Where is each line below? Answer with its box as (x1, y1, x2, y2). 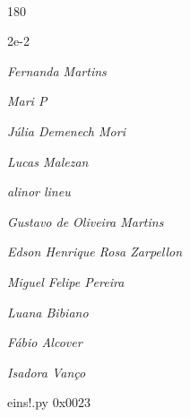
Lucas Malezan (7, 152, 89, 170)
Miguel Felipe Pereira (7, 272, 125, 291)
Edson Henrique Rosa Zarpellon (7, 242, 183, 261)
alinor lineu (7, 182, 71, 201)
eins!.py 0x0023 (7, 393, 91, 412)
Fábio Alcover (7, 333, 82, 352)
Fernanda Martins (7, 61, 107, 80)
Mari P (7, 91, 47, 110)
